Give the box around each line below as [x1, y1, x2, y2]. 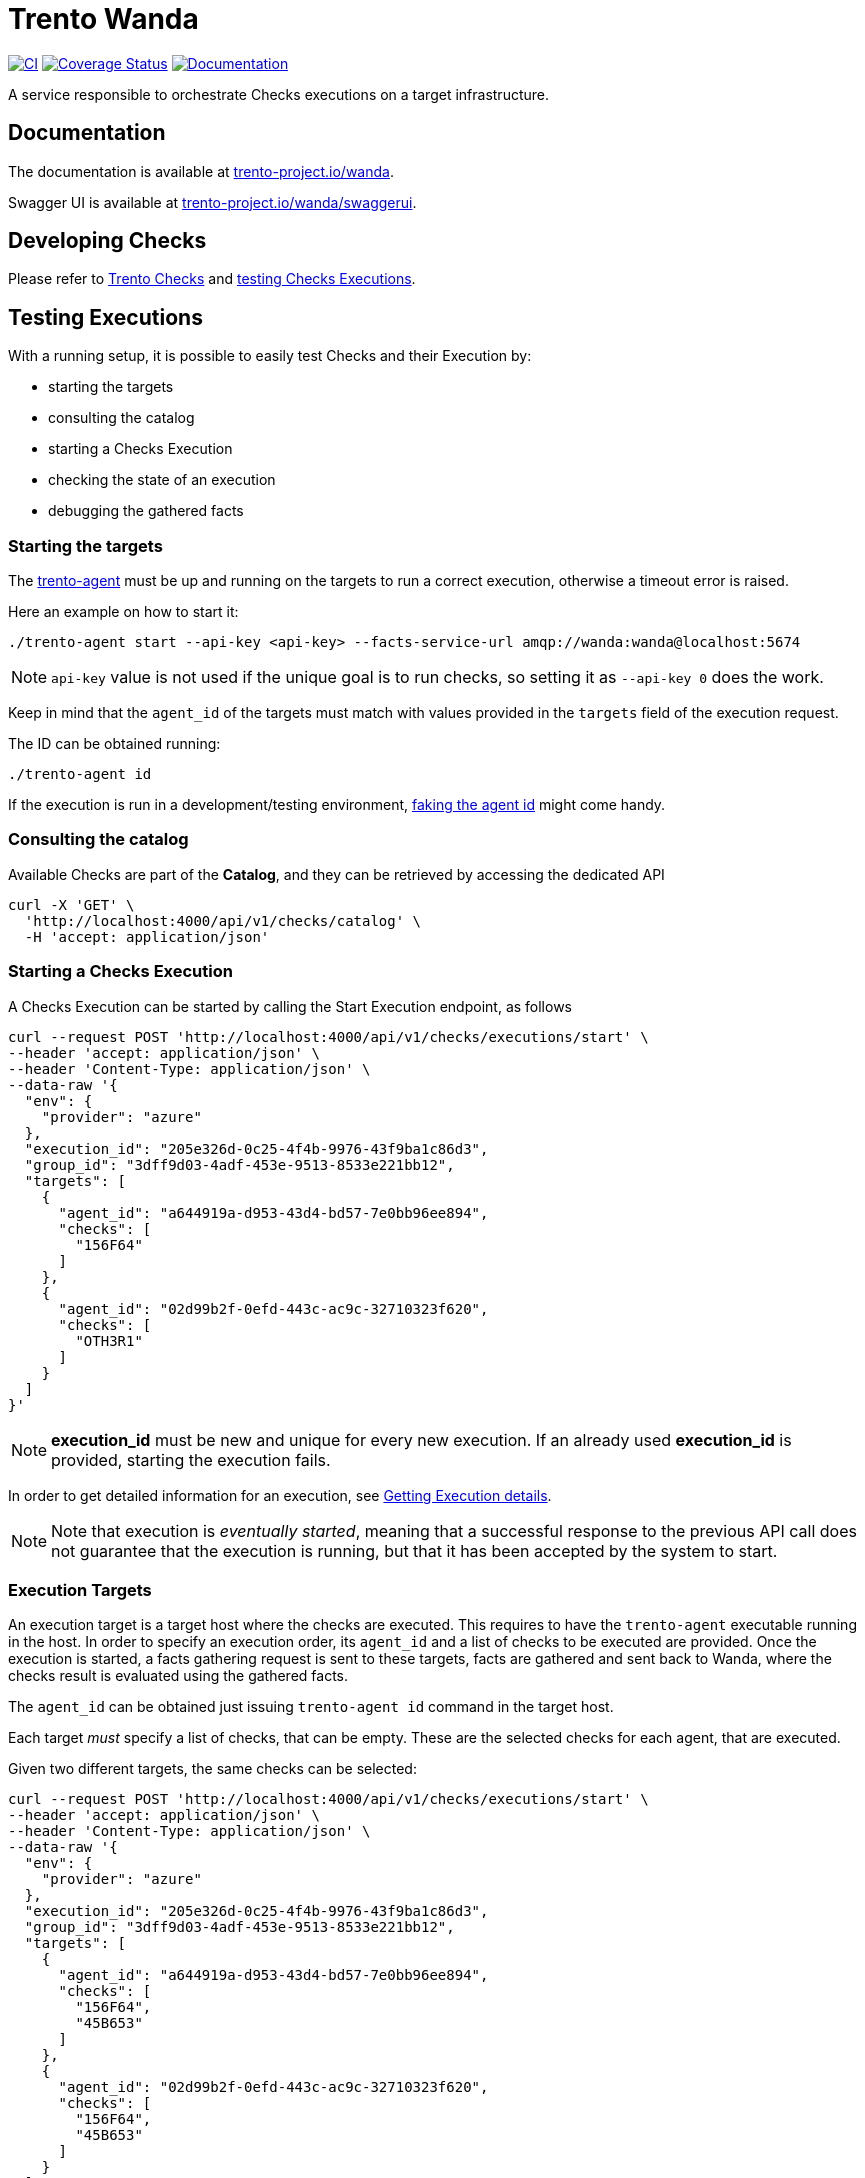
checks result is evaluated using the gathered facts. [8, 1667, 349, 1685]
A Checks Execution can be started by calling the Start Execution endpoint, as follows [8, 997, 572, 1015]
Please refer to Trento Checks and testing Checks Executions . [8, 270, 416, 288]
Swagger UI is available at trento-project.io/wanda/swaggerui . [8, 193, 417, 211]
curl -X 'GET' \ [8, 896, 135, 913]
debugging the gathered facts [48, 502, 244, 520]
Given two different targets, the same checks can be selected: [8, 1760, 417, 1778]
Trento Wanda [8, 2, 199, 36]
